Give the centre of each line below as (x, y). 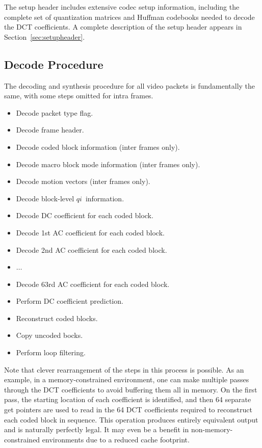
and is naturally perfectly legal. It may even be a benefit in (97, 429)
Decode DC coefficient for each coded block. (85, 215)
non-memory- (212, 429)
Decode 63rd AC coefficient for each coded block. (93, 284)
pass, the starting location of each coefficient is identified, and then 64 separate (128, 399)
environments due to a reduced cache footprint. (116, 439)
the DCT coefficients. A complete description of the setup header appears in (123, 27)
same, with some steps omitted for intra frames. (79, 96)
